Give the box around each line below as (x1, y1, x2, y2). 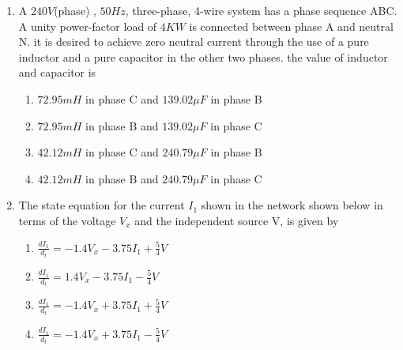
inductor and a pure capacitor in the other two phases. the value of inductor (18, 48, 388, 65)
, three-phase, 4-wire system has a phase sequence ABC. (125, 2, 397, 18)
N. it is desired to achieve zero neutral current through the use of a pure (18, 33, 369, 50)
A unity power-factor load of (18, 17, 157, 34)
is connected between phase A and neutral (189, 17, 394, 34)
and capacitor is (18, 64, 96, 81)
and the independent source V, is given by (134, 212, 339, 228)
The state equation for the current (18, 197, 185, 213)
